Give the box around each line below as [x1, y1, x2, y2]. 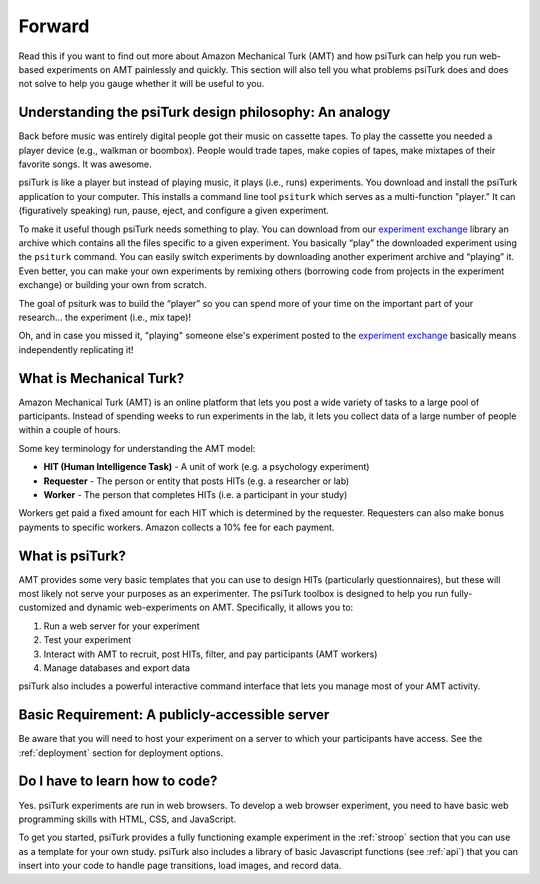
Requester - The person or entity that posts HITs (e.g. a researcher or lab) [43, 475, 350, 487]
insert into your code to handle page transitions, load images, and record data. [18, 860, 342, 872]
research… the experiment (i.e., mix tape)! [18, 311, 192, 323]
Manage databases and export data [43, 661, 190, 674]
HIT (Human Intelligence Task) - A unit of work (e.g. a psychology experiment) [43, 461, 370, 473]
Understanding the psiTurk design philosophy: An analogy [18, 104, 391, 121]
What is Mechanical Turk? [18, 370, 185, 387]
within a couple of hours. [18, 424, 121, 436]
